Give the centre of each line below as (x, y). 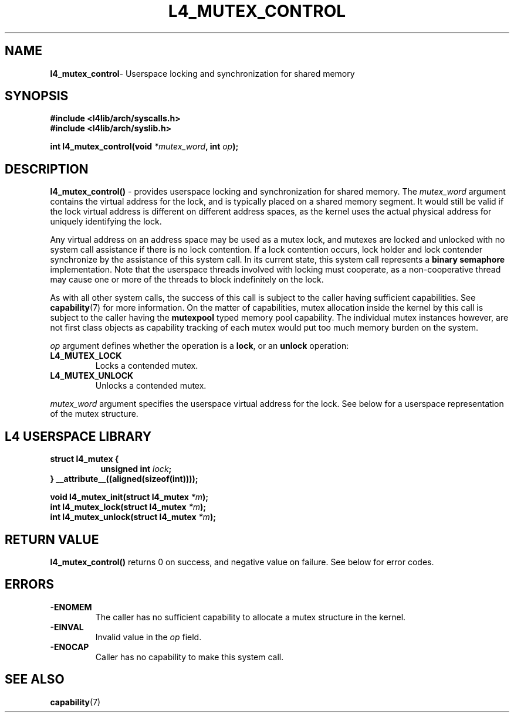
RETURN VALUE (52, 539)
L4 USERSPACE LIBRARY (78, 436)
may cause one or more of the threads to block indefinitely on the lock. (187, 280)
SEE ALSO (35, 679)
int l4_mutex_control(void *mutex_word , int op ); (144, 147)
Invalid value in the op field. (148, 637)
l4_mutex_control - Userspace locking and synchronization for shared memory (202, 73)
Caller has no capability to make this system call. (190, 657)
